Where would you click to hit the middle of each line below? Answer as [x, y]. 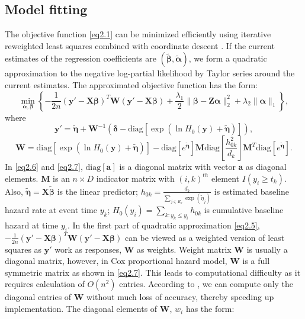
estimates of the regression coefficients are [81, 58]
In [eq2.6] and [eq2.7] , [44, 167]
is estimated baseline [251, 191]
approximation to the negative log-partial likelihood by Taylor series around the [150, 73]
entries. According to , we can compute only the [206, 284]
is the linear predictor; [97, 191]
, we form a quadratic [228, 58]
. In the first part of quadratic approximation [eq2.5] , [163, 225]
